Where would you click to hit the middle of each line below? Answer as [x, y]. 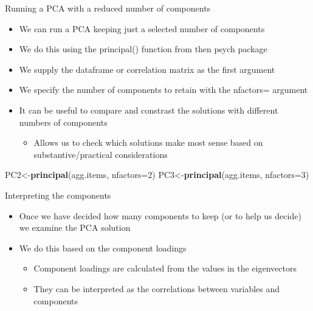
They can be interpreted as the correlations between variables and [157, 288]
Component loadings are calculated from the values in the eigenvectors [165, 268]
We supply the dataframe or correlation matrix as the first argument [147, 69]
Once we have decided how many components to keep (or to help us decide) [160, 215]
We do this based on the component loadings [103, 248]
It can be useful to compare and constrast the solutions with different [149, 110]
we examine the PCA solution [75, 227]
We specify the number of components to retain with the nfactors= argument [163, 90]
